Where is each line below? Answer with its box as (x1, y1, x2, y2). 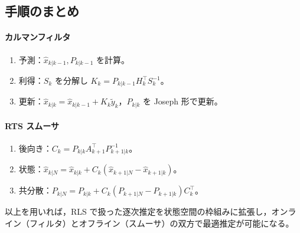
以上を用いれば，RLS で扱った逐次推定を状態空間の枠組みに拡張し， (5, 205, 272, 218)
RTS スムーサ (5, 119, 59, 132)
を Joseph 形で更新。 (142, 95, 223, 107)
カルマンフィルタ (5, 31, 71, 43)
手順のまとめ (5, 2, 79, 20)
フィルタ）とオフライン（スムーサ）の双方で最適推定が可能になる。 (29, 217, 294, 229)
